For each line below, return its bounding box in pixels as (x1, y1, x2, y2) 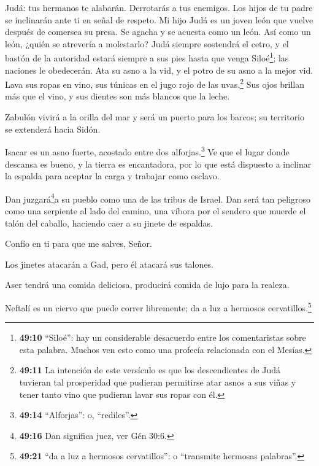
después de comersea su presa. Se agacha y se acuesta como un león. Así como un (5, 25, 311, 38)
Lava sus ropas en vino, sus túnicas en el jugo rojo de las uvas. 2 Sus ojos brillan (5, 76, 304, 90)
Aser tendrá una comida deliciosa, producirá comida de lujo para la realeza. (5, 278, 290, 291)
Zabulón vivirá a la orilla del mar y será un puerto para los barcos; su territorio (5, 111, 305, 123)
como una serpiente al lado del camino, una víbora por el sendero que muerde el (5, 204, 306, 217)
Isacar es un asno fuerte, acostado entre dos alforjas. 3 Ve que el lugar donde (5, 144, 290, 158)
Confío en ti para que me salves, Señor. (5, 237, 152, 250)
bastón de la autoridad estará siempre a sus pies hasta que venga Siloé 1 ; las (5, 50, 289, 64)
